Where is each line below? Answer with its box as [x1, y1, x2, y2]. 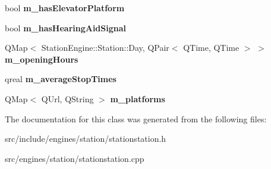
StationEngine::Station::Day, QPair [41, 41, 169, 54]
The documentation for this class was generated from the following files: [5, 112, 267, 125]
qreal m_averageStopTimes [5, 73, 116, 85]
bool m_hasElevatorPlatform [5, 2, 125, 14]
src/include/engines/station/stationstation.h [5, 132, 166, 145]
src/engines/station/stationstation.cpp [5, 152, 144, 164]
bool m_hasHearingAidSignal [5, 21, 127, 34]
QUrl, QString [41, 92, 94, 105]
